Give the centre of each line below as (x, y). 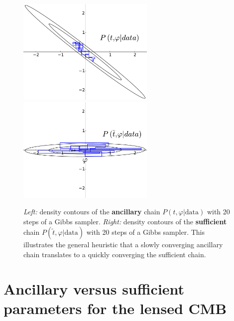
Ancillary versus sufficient (94, 288)
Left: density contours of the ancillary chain (92, 212)
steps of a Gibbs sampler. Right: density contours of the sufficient (125, 221)
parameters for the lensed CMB (115, 308)
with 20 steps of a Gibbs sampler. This (146, 232)
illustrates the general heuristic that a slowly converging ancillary (123, 244)
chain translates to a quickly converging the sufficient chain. (115, 254)
